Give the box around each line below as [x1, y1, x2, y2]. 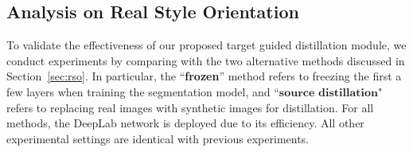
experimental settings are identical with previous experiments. [6, 130, 310, 146]
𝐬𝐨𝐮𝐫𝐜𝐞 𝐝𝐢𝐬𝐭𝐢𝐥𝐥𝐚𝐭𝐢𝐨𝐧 [279, 87, 378, 99]
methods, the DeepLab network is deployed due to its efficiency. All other [6, 115, 364, 131]
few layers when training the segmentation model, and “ [6, 83, 279, 99]
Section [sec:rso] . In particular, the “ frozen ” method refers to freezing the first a [6, 68, 402, 84]
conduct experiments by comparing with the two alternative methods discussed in [6, 52, 405, 68]
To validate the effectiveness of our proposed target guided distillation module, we [6, 37, 407, 53]
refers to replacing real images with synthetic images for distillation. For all [6, 99, 374, 115]
